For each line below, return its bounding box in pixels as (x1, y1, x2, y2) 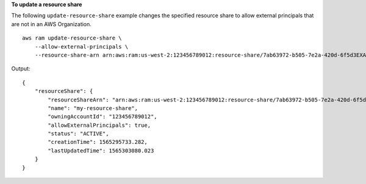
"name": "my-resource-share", (48, 104, 138, 112)
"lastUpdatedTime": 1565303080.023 (48, 147, 154, 154)
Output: (11, 65, 30, 72)
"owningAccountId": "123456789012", (48, 113, 158, 120)
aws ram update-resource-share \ (22, 35, 122, 42)
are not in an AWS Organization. (11, 20, 91, 27)
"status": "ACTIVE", (48, 131, 109, 137)
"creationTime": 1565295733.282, (48, 138, 148, 146)
